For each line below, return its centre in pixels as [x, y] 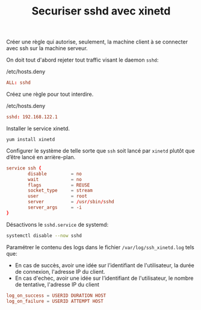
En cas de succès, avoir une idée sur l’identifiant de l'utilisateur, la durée [104, 265]
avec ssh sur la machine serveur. [47, 48]
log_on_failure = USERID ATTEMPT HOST [55, 301]
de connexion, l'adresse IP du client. [60, 271]
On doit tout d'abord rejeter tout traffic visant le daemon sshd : [82, 60]
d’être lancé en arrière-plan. [41, 157]
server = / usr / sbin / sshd [71, 202]
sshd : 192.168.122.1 [32, 117]
